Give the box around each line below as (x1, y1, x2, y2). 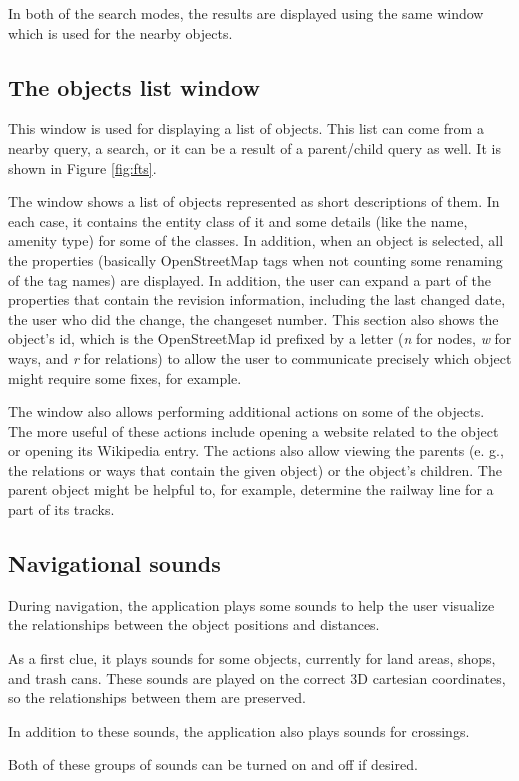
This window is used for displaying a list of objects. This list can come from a (8, 118, 484, 139)
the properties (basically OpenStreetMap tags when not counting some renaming (8, 249, 503, 270)
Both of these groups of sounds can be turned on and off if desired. (8, 754, 418, 775)
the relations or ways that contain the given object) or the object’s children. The (8, 459, 502, 480)
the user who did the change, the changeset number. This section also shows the (8, 308, 499, 329)
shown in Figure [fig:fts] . (8, 157, 157, 178)
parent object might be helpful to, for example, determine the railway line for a (8, 479, 494, 500)
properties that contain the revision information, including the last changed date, (8, 289, 506, 310)
